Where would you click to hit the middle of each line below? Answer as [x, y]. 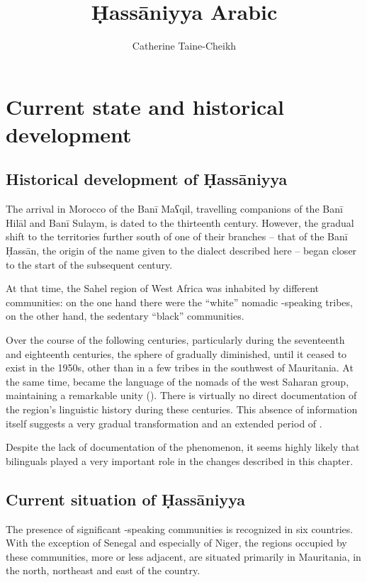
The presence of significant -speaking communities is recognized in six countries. [180, 528]
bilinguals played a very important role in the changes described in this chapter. [180, 460]
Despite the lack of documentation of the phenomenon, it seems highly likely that [183, 447]
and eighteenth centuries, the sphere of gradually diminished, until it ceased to [176, 353]
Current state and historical [145, 106]
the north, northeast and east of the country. [103, 570]
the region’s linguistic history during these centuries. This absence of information [182, 409]
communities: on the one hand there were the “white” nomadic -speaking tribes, [179, 302]
